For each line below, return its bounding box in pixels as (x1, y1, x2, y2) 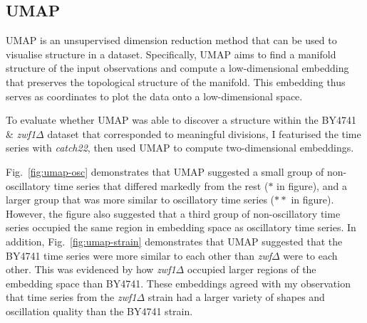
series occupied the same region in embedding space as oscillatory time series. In (6, 220, 356, 235)
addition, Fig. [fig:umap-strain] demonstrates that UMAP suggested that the (6, 233, 343, 248)
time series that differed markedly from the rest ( (53, 178, 269, 193)
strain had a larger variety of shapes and (148, 290, 325, 305)
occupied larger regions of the (187, 262, 316, 277)
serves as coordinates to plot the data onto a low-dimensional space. (6, 88, 303, 103)
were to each (283, 248, 338, 263)
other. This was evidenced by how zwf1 (6, 262, 176, 277)
